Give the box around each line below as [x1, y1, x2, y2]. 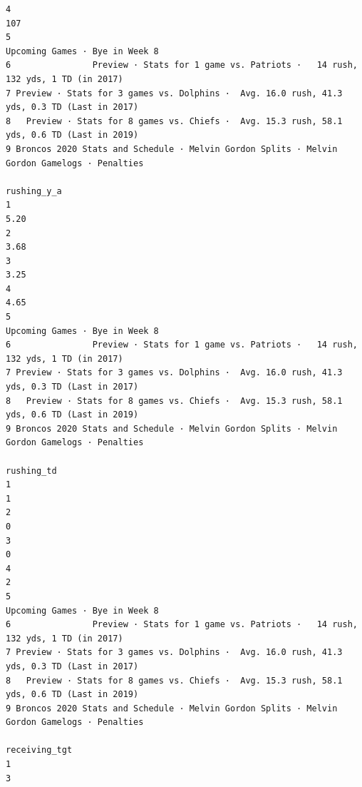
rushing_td [6, 465, 57, 476]
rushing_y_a [6, 186, 62, 196]
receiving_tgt [6, 745, 73, 756]
